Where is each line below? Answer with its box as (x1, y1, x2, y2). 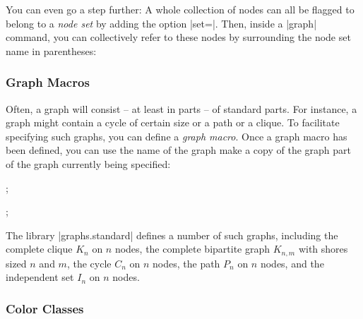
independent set (6, 270, 74, 284)
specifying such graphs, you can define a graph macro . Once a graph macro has (6, 128, 347, 143)
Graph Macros (6, 73, 90, 91)
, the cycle (66, 255, 112, 270)
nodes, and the (260, 255, 324, 270)
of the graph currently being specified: (6, 156, 171, 171)
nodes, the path (153, 255, 220, 270)
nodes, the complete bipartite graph (114, 241, 270, 256)
